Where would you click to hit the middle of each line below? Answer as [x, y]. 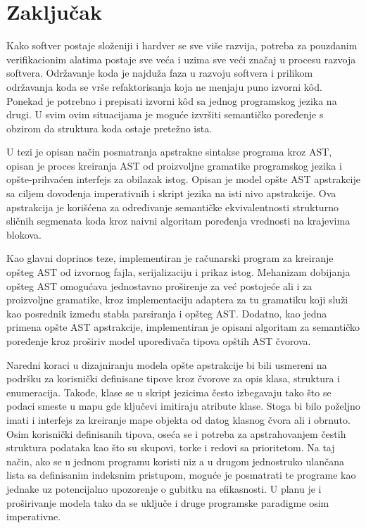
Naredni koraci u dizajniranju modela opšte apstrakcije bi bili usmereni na [167, 364]
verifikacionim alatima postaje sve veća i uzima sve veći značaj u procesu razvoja [181, 59]
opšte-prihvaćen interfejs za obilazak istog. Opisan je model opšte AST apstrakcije [184, 179]
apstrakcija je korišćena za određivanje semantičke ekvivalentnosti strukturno [172, 207]
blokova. [24, 234]
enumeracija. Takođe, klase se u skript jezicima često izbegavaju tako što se [169, 392]
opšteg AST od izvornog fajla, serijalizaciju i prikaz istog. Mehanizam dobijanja [178, 272]
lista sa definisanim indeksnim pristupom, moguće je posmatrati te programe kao [181, 475]
